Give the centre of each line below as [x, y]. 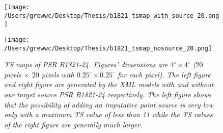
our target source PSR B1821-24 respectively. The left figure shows [108, 95]
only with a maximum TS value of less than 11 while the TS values [108, 114]
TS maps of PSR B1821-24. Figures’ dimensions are [86, 64]
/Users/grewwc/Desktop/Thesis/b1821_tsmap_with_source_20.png [112, 16]
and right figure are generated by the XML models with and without [109, 84]
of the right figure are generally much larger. [73, 124]
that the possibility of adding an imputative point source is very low [109, 104]
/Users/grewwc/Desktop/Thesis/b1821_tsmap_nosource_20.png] [108, 48]
